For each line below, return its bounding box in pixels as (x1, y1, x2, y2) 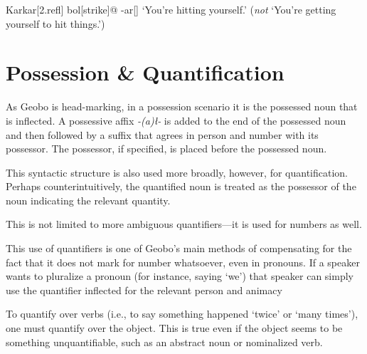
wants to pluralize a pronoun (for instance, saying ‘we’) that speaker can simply (6, 269, 353, 283)
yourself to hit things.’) (6, 16, 105, 31)
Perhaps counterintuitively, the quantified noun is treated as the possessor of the (6, 179, 356, 194)
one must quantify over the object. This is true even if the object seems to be (6, 321, 343, 335)
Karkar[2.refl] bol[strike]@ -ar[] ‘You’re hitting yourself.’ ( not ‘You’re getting (6, 2, 336, 16)
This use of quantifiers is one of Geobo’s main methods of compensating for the (6, 241, 352, 256)
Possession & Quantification (6, 58, 284, 87)
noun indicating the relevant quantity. (6, 192, 171, 207)
